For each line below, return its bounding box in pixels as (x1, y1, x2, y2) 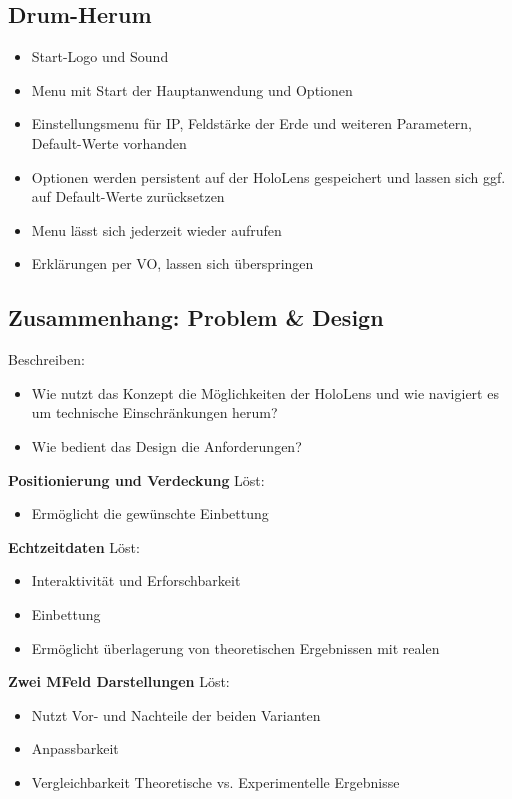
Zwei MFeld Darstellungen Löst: (8, 671, 230, 692)
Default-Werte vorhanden (31, 132, 187, 153)
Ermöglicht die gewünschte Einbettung (31, 503, 269, 524)
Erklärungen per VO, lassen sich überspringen (31, 253, 314, 274)
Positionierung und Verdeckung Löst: (8, 469, 265, 490)
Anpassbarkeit (31, 738, 119, 759)
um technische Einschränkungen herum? (31, 402, 278, 423)
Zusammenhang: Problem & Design (8, 302, 384, 333)
